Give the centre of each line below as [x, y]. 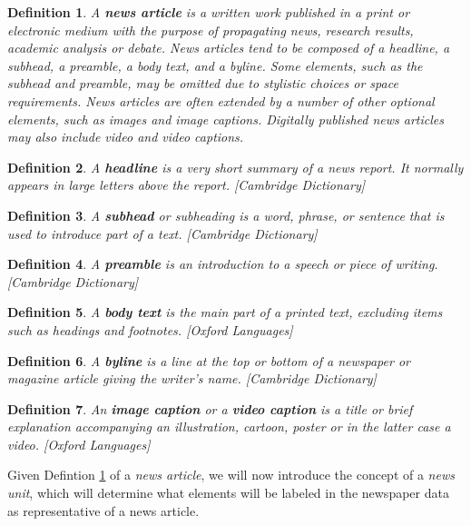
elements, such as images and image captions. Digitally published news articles [226, 119]
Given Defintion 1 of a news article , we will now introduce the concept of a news [231, 475]
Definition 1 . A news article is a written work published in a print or [209, 12]
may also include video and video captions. [126, 137]
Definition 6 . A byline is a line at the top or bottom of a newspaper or [209, 360]
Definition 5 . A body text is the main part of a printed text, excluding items [225, 312]
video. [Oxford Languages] [79, 444]
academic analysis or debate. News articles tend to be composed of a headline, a [229, 48]
